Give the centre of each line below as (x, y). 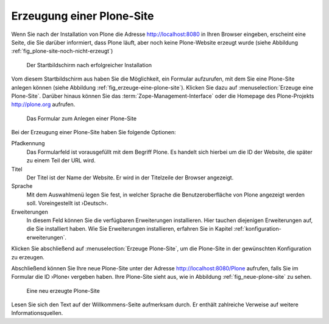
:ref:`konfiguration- (257, 229)
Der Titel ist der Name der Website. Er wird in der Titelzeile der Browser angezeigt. (130, 178)
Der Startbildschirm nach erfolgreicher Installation (89, 65)
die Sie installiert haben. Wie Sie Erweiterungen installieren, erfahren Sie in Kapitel (129, 229)
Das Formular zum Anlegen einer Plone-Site (82, 118)
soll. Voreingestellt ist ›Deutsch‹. (67, 203)
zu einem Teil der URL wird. (61, 160)
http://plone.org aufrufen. (43, 104)
